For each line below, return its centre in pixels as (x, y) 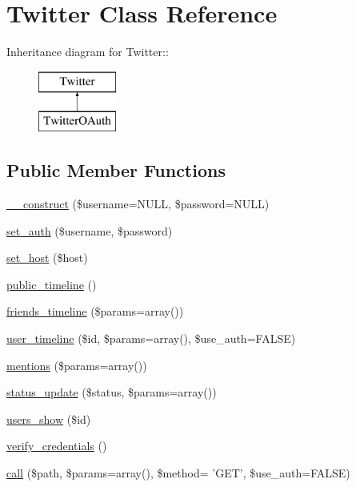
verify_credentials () (57, 446)
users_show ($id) (49, 419)
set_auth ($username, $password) (90, 230)
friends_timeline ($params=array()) (95, 311)
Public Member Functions (116, 170)
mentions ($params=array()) (77, 365)
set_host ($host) (47, 258)
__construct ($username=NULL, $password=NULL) (138, 204)
